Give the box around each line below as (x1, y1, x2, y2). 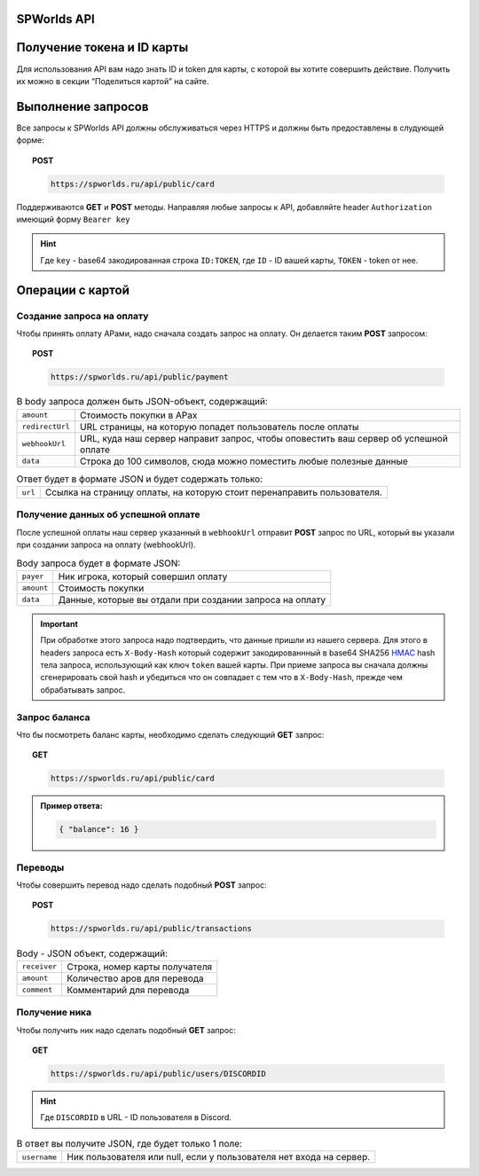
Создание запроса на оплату (16, 310, 149, 322)
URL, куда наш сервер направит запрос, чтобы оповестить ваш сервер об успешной (80, 432, 448, 444)
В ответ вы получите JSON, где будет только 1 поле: (16, 1137, 243, 1149)
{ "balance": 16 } (59, 825, 139, 835)
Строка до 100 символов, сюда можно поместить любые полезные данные (80, 455, 408, 467)
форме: (16, 135, 44, 145)
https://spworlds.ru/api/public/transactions (50, 923, 253, 934)
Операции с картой (16, 282, 130, 297)
